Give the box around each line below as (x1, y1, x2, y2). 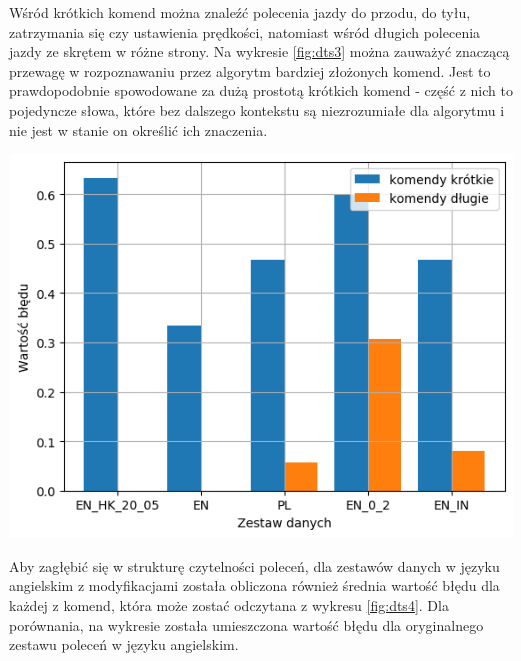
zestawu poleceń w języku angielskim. (9, 634, 239, 655)
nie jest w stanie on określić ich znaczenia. (9, 119, 268, 140)
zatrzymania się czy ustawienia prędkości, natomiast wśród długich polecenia (9, 21, 481, 42)
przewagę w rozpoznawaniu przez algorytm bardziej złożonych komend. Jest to (9, 60, 491, 81)
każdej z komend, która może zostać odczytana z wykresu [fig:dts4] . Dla (9, 594, 449, 615)
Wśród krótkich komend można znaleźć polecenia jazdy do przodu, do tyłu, (9, 2, 471, 22)
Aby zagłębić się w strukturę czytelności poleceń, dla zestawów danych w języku (9, 555, 500, 576)
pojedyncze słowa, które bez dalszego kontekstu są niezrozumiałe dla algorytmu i (9, 99, 505, 120)
